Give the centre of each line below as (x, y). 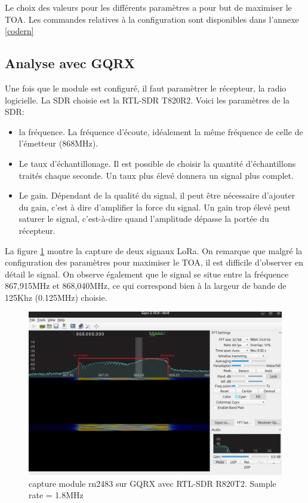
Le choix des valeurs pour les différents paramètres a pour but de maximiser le (148, 7)
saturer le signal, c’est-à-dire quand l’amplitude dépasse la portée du (144, 219)
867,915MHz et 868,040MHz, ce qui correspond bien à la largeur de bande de (146, 286)
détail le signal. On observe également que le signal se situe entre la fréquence (147, 274)
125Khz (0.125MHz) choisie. (56, 297)
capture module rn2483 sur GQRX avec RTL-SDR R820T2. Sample (153, 483)
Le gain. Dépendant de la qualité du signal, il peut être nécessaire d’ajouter (157, 195)
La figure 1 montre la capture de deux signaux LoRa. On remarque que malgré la (154, 250)
